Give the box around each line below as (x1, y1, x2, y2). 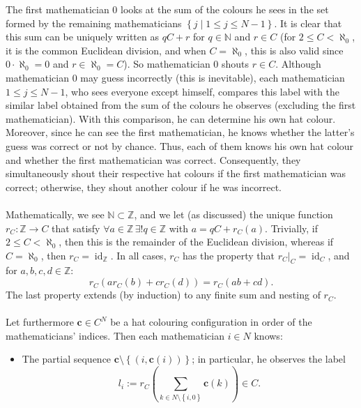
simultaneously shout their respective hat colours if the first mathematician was (6, 166, 346, 181)
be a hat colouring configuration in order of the (110, 315, 312, 329)
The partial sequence (22, 352, 112, 366)
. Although (275, 56, 321, 71)
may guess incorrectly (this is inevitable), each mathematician (80, 70, 345, 84)
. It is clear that (274, 15, 342, 30)
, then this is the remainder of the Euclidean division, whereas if (59, 234, 334, 249)
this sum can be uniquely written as (6, 29, 159, 44)
